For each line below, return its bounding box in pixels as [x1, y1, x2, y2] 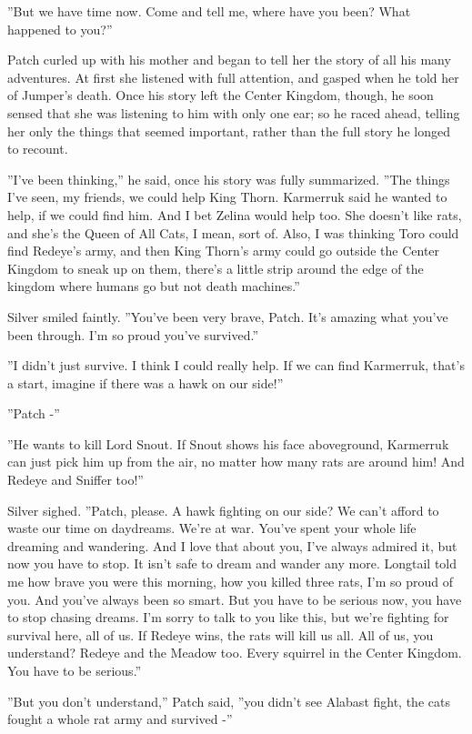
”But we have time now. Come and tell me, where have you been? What [7, 2, 411, 20]
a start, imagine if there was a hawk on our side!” [7, 373, 284, 392]
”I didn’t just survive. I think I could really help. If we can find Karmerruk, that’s [7, 356, 465, 375]
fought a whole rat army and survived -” [7, 709, 233, 729]
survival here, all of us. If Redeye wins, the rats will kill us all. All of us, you [7, 625, 434, 644]
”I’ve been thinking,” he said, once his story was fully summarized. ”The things [7, 169, 450, 188]
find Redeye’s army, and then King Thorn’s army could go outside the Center [7, 241, 440, 260]
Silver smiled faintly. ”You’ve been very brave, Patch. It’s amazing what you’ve [7, 307, 448, 326]
